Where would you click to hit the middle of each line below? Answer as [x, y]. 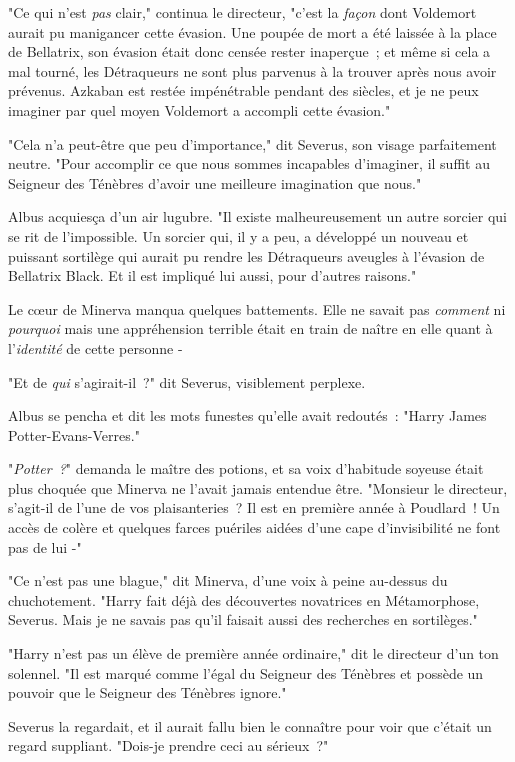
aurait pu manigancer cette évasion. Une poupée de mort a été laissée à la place [252, 31]
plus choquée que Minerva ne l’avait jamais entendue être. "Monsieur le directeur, [258, 487]
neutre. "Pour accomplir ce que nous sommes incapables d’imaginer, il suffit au [249, 163]
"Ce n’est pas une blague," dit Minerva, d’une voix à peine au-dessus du [228, 580]
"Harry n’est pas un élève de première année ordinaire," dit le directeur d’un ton [253, 653]
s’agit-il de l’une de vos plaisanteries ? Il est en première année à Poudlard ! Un [254, 507]
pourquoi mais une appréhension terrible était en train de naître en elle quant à [250, 328]
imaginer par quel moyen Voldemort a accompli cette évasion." [199, 109]
